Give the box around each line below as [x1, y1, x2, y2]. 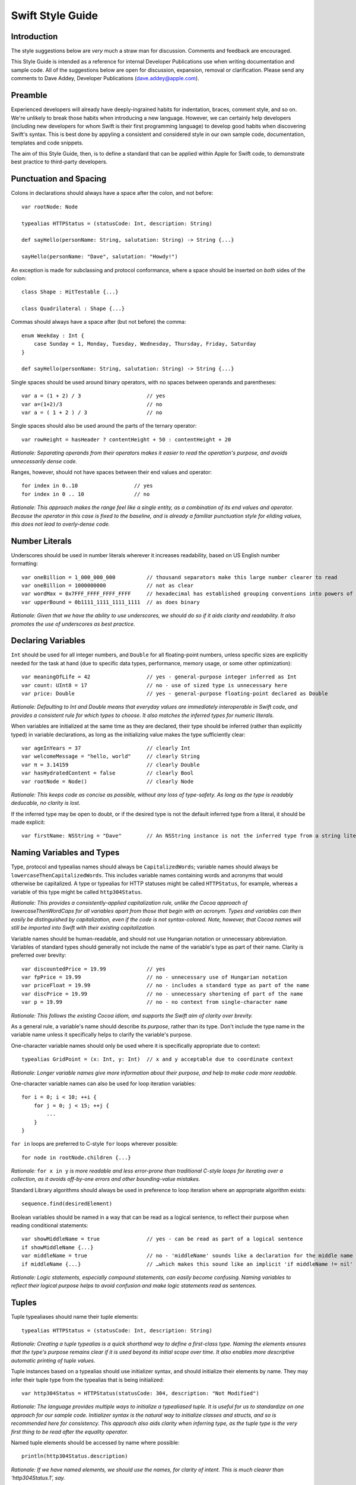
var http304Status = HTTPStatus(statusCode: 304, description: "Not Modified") [21, 1390, 259, 1397]
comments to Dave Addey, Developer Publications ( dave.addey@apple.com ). [11, 75, 199, 82]
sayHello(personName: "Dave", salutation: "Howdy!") [21, 253, 178, 260]
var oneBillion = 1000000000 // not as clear [21, 582, 194, 589]
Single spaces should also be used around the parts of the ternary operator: [11, 422, 197, 429]
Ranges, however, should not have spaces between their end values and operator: [11, 468, 212, 475]
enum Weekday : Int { [21, 332, 84, 339]
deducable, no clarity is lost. [11, 800, 81, 807]
